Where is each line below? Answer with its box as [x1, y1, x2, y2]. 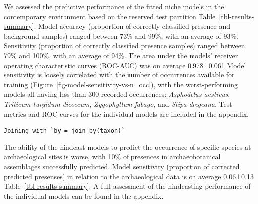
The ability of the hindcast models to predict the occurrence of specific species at [4, 141, 251, 152]
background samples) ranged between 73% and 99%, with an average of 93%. [4, 30, 238, 41]
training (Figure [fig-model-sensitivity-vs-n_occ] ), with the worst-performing [4, 79, 238, 89]
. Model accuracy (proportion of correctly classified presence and [34, 21, 230, 31]
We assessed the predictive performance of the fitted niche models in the [4, 1, 224, 11]
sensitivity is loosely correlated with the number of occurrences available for [4, 69, 235, 80]
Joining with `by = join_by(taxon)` [4, 127, 125, 135]
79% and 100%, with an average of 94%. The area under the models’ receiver [4, 50, 238, 60]
